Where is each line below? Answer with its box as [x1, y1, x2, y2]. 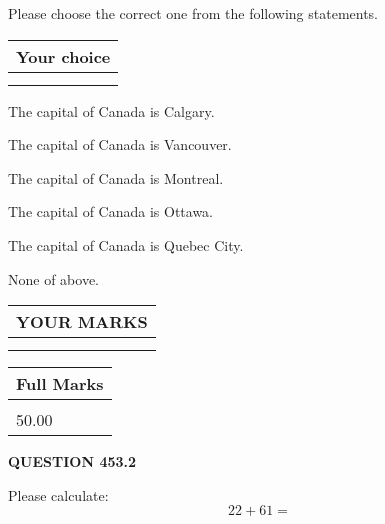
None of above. [8, 268, 99, 289]
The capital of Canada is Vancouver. [8, 134, 232, 155]
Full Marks [16, 372, 104, 396]
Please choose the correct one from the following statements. [8, 3, 379, 23]
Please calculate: [8, 484, 109, 505]
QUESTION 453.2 [8, 451, 137, 472]
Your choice [16, 44, 111, 68]
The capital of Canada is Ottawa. [8, 201, 214, 222]
